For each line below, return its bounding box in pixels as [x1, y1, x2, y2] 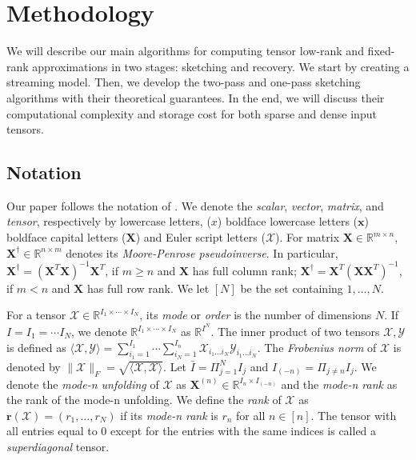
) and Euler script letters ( [135, 229, 266, 246]
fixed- [367, 42, 395, 59]
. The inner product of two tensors [210, 323, 380, 340]
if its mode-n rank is [120, 406, 218, 423]
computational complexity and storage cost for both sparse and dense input [6, 105, 377, 122]
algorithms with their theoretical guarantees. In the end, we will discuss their [6, 89, 385, 106]
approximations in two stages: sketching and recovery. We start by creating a [32, 58, 410, 74]
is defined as [6, 338, 66, 355]
